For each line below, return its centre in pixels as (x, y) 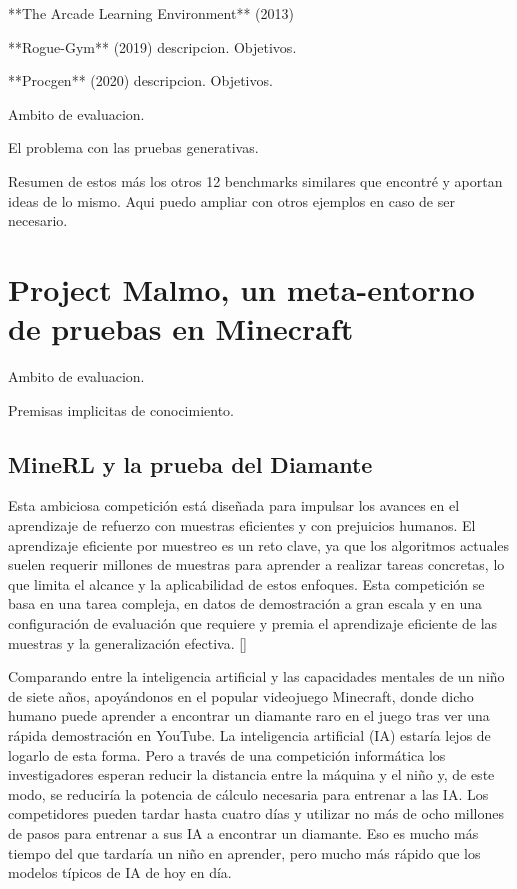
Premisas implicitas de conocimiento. (121, 409)
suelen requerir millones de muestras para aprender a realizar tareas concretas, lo (256, 564)
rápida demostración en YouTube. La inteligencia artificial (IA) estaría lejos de (249, 734)
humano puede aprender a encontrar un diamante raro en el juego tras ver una (249, 715)
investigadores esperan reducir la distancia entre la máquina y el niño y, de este (251, 774)
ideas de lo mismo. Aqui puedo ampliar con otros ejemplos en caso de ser (231, 200)
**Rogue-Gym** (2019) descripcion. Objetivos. (152, 46)
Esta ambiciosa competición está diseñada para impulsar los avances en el (234, 505)
